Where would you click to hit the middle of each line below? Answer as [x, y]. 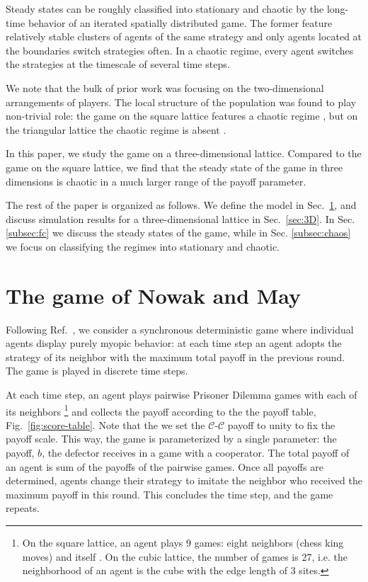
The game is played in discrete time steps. [97, 371]
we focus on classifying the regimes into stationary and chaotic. [143, 246]
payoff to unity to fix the [281, 424]
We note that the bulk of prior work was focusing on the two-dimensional [165, 87]
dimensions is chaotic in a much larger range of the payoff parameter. [156, 181]
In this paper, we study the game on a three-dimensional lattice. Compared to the [184, 153]
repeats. [23, 508]
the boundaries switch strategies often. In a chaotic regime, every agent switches [180, 50]
